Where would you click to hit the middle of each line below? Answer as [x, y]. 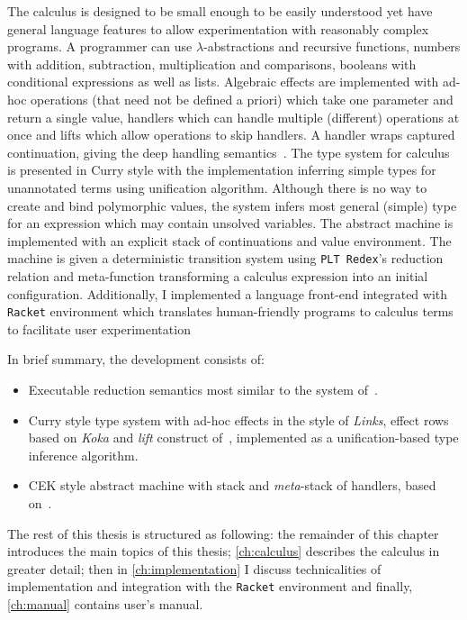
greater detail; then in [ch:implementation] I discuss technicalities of [194, 568]
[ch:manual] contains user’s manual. [105, 604]
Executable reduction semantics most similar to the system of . [203, 389]
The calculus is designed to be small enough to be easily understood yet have [220, 11]
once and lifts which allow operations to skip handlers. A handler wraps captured [231, 135]
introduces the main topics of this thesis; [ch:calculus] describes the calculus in [224, 551]
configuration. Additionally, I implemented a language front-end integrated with [228, 293]
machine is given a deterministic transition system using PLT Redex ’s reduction [225, 258]
